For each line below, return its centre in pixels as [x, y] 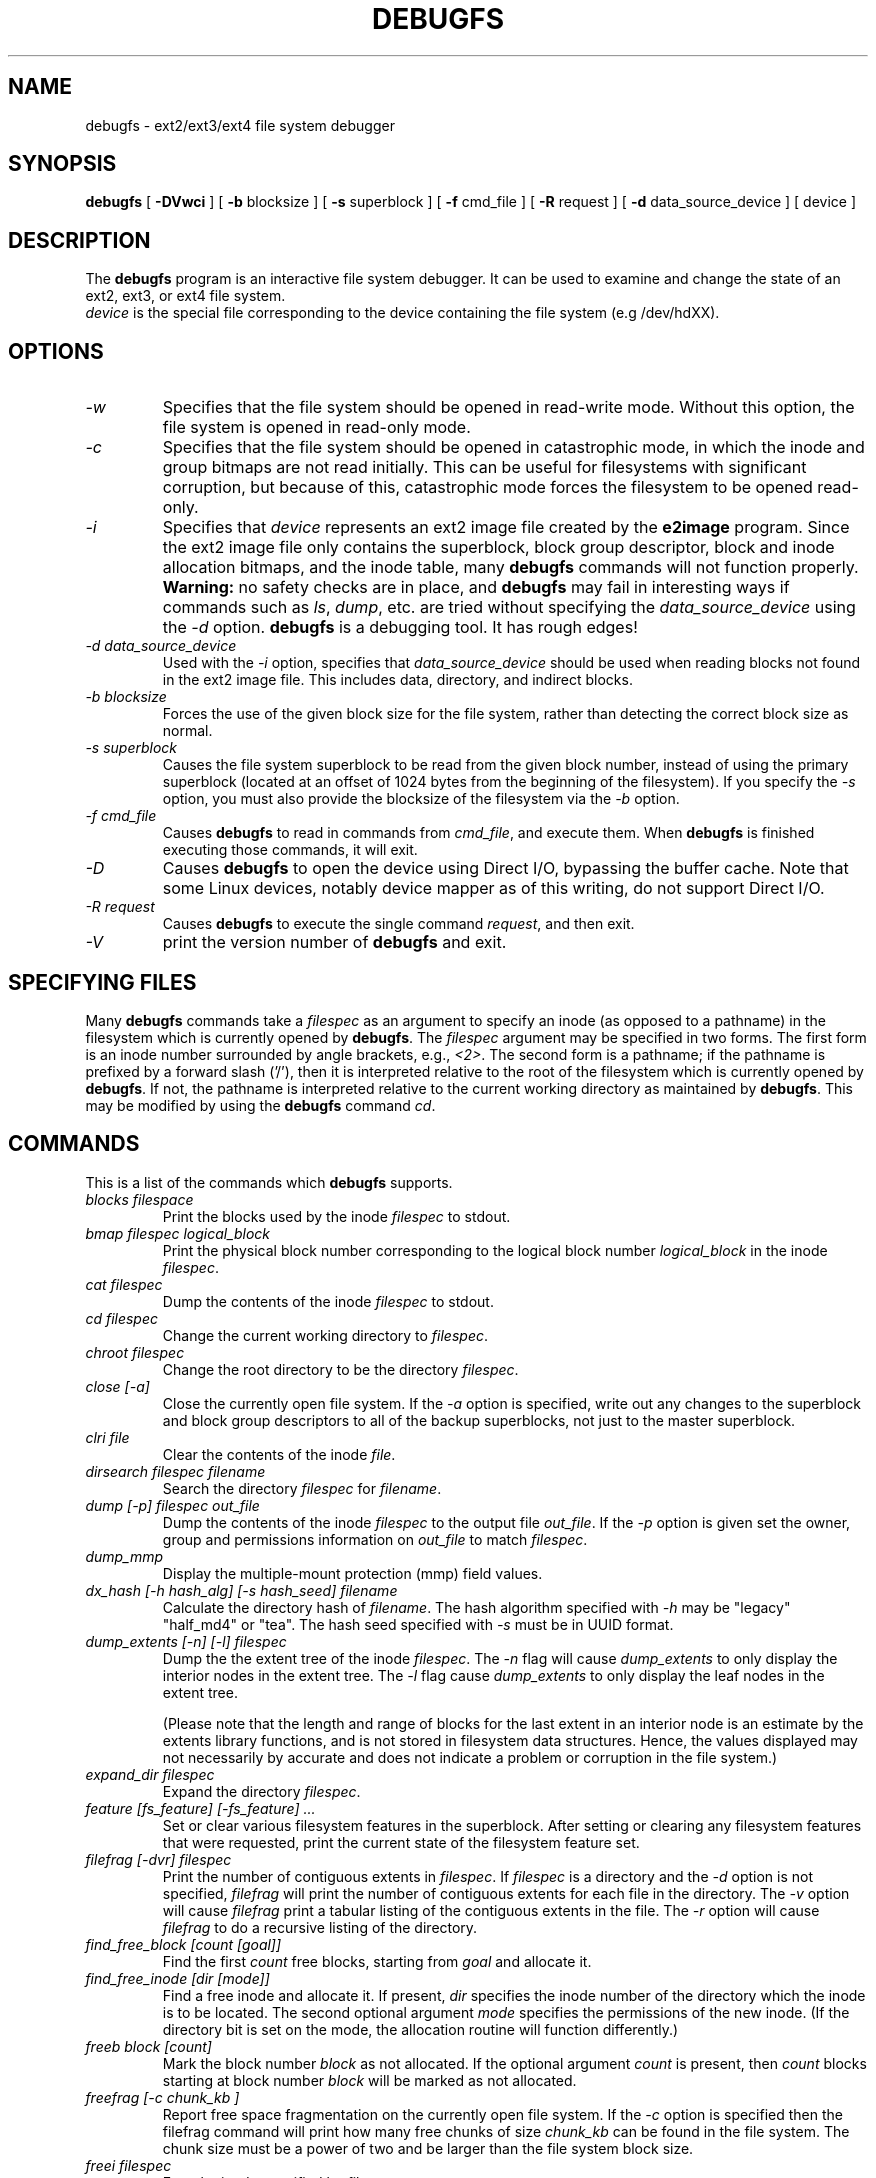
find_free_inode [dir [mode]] [177, 1978]
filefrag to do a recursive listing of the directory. [320, 1927]
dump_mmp [124, 1556]
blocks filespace [139, 1199]
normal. [187, 731]
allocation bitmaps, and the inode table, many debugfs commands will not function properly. [510, 567]
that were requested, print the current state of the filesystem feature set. [401, 1842]
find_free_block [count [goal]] [183, 1944]
